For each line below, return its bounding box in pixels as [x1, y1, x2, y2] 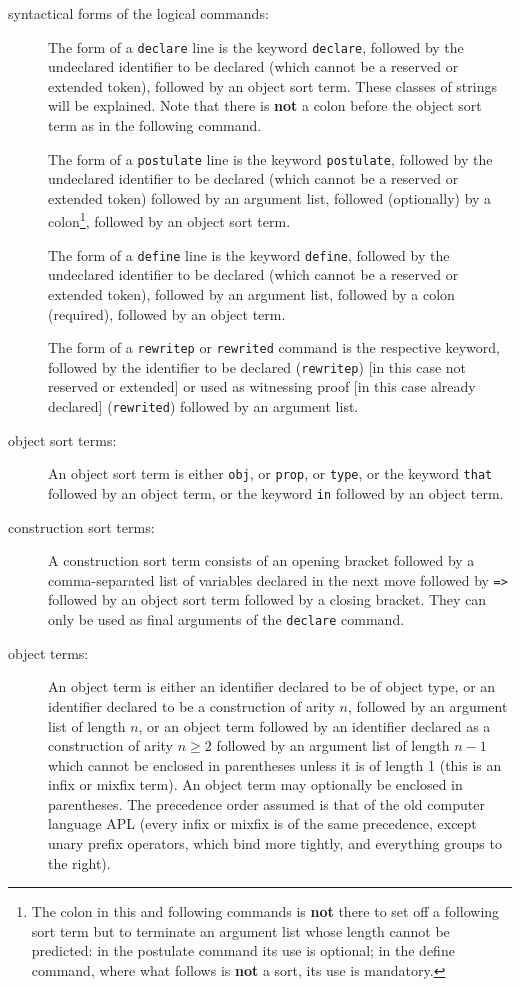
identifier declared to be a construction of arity [48, 695, 335, 716]
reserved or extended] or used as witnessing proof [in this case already [48, 376, 476, 397]
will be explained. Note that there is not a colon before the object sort [48, 95, 482, 116]
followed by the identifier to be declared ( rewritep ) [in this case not [48, 356, 467, 377]
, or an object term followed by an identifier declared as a [138, 715, 491, 736]
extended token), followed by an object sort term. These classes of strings [48, 75, 497, 96]
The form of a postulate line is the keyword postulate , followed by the [48, 148, 493, 169]
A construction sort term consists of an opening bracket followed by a [48, 550, 475, 571]
